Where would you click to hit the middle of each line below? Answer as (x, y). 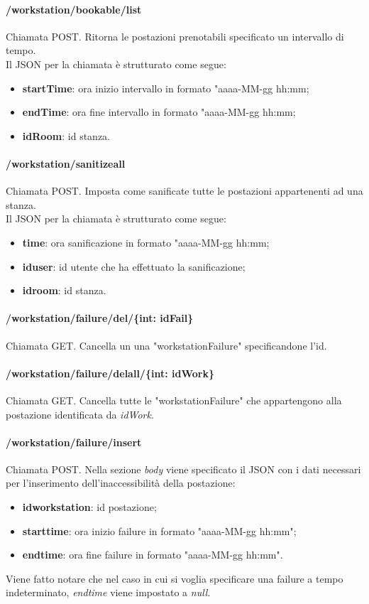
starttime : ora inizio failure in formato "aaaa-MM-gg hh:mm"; (159, 530)
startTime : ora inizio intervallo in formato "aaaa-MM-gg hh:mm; (166, 88)
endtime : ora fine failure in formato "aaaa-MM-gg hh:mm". (153, 555)
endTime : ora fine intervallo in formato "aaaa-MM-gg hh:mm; (159, 112)
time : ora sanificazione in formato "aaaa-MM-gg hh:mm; (146, 242)
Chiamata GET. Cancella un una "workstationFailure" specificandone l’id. (166, 345)
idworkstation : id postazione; (89, 507)
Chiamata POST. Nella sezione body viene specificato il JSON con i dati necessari (183, 469)
